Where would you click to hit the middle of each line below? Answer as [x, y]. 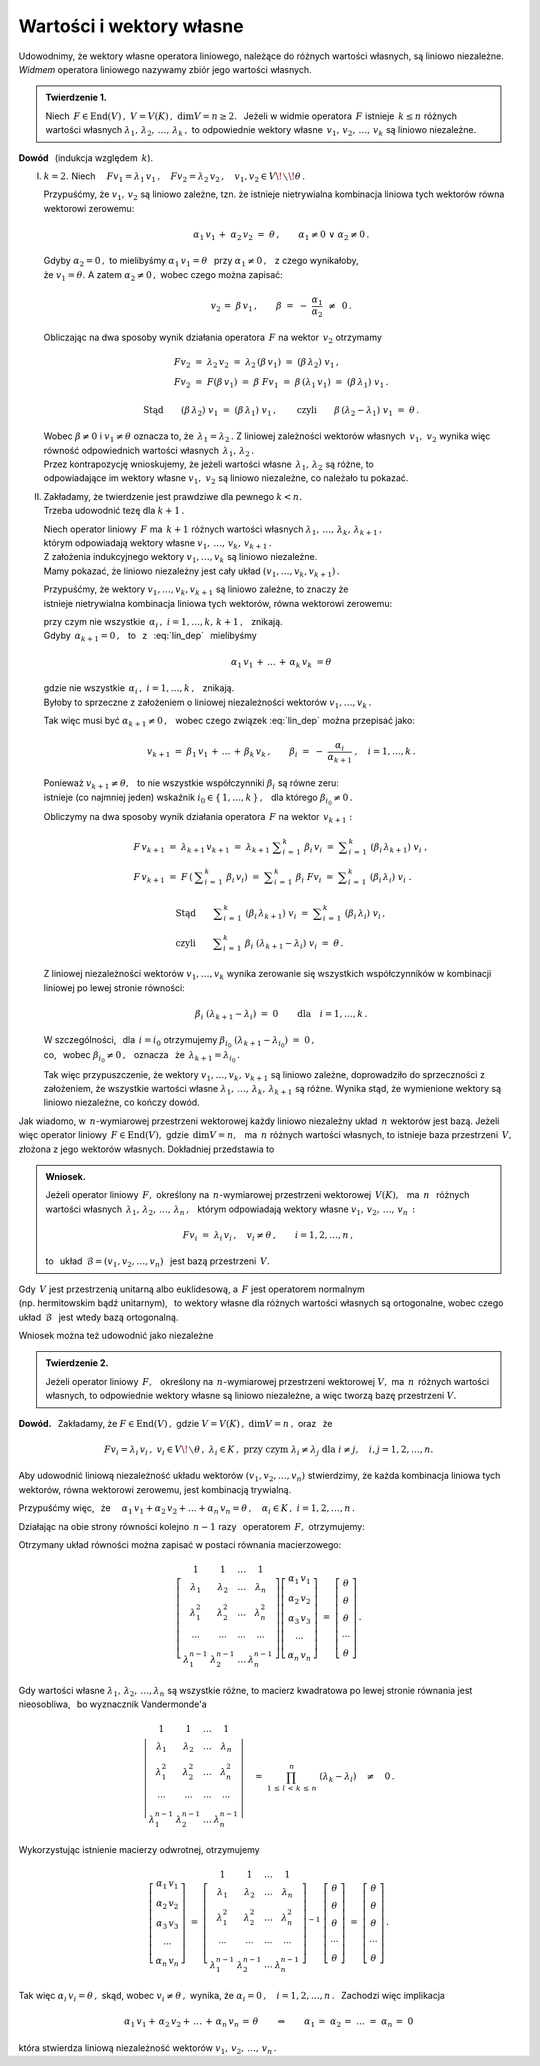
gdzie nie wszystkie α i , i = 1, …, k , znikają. [139, 689]
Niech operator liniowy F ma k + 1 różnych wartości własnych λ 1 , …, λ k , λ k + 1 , [212, 530]
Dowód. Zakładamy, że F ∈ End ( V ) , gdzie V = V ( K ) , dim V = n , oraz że [175, 1423]
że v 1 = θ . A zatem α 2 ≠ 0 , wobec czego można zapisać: [163, 275]
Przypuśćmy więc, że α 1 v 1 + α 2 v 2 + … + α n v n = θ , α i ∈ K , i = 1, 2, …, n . [186, 1509]
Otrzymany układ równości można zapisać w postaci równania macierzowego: [180, 1544]
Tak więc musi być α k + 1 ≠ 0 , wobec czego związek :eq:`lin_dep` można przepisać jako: [229, 721]
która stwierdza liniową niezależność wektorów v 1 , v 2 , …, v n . [147, 2048]
